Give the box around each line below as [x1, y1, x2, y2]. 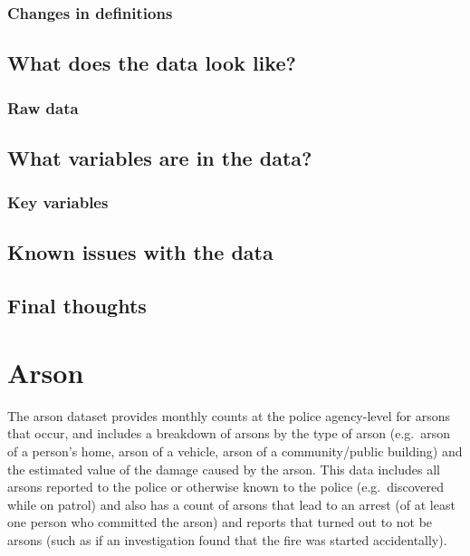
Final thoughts [7, 292, 147, 320]
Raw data [7, 96, 79, 119]
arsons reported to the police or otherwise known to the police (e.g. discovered [7, 477, 444, 496]
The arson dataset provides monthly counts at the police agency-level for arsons [7, 406, 451, 425]
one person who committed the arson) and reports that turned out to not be [7, 513, 433, 532]
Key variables [7, 191, 109, 214]
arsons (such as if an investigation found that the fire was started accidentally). [7, 530, 447, 549]
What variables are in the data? [7, 143, 312, 171]
